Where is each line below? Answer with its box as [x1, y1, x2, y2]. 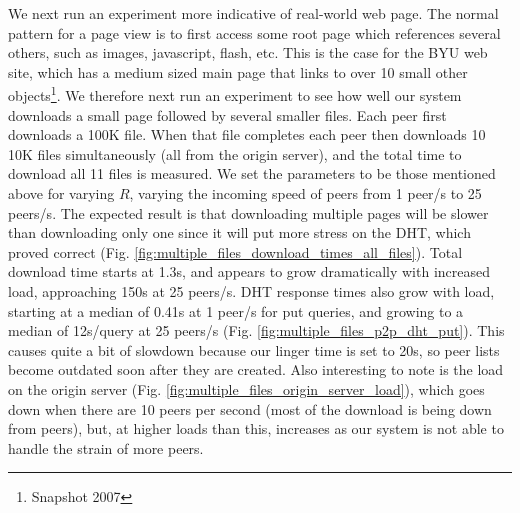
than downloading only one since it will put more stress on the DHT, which [8, 222, 471, 243]
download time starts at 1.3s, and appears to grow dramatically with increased [8, 261, 491, 282]
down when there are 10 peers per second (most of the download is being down [8, 398, 492, 419]
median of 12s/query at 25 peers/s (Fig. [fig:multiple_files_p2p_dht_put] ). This [8, 320, 505, 341]
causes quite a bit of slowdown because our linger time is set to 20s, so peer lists [8, 339, 500, 360]
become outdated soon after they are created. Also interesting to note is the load [8, 359, 504, 380]
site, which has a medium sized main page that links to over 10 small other [8, 61, 468, 82]
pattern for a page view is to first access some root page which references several [8, 22, 501, 43]
